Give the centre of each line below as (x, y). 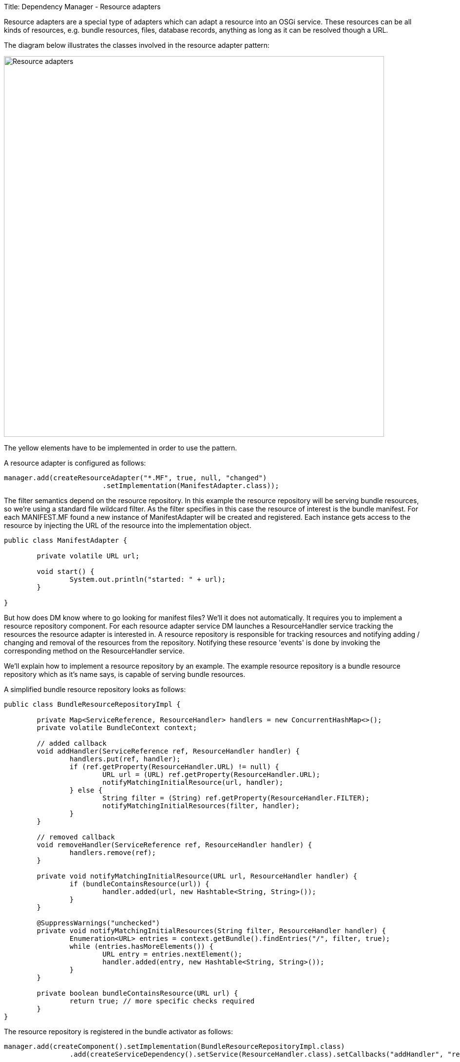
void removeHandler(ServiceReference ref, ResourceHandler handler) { (174, 845)
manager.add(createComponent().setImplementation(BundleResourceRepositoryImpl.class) (174, 1046)
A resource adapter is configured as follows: (75, 463)
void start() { (66, 572)
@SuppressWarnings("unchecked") (98, 923)
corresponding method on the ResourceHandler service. (94, 651)
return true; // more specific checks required (162, 1001)
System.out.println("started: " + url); (148, 579)
